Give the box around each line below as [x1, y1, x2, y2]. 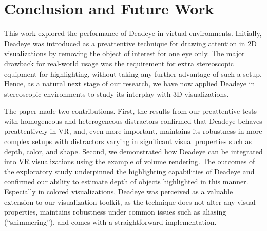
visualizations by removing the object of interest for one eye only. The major [4, 48, 245, 59]
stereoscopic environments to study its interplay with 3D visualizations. [4, 88, 229, 99]
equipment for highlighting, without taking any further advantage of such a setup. [4, 68, 262, 79]
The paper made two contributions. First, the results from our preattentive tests [4, 105, 257, 116]
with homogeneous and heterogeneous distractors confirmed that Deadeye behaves [4, 115, 262, 126]
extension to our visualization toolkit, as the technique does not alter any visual [4, 196, 256, 207]
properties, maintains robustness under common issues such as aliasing [4, 206, 226, 217]
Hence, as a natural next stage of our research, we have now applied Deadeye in [4, 78, 255, 89]
